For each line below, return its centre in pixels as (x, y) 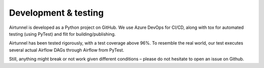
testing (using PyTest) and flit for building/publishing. (62, 34)
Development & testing (56, 13)
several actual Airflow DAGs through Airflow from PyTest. (67, 50)
